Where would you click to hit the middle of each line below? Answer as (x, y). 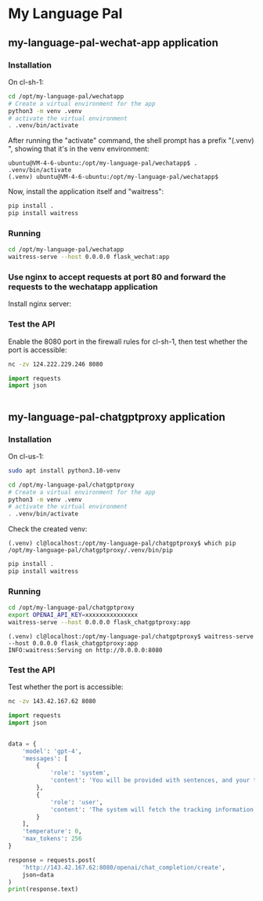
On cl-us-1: (26, 456)
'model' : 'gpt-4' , (52, 751)
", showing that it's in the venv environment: (79, 149)
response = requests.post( (52, 860)
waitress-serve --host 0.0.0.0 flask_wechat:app (89, 257)
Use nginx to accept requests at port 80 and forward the (117, 277)
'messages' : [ (45, 758)
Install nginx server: (40, 304)
